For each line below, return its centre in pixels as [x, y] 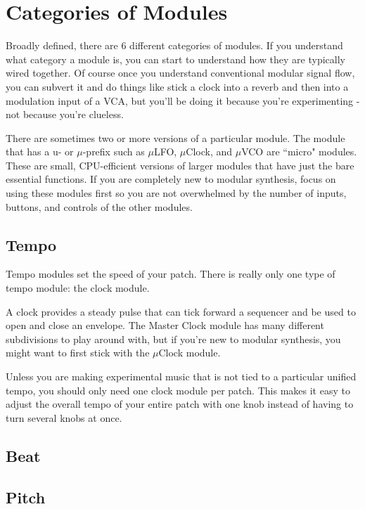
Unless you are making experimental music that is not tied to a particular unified [181, 376]
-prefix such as [114, 152]
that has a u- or [40, 152]
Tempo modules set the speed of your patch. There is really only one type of [171, 274]
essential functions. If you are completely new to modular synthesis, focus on [171, 179]
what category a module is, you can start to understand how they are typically [175, 59]
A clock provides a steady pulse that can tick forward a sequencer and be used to [181, 311]
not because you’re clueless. [65, 114]
